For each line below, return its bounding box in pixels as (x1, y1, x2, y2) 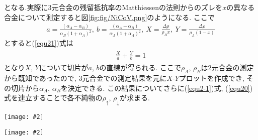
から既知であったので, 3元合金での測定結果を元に (4, 73, 167, 83)
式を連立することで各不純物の (4, 92, 103, 103)
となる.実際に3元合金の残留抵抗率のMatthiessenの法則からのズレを (4, 2, 223, 12)
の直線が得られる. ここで (99, 62, 182, 73)
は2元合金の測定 (201, 62, 254, 73)
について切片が (39, 62, 89, 73)
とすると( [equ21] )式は (4, 38, 73, 48)
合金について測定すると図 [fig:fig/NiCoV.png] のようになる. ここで (4, 12, 215, 22)
